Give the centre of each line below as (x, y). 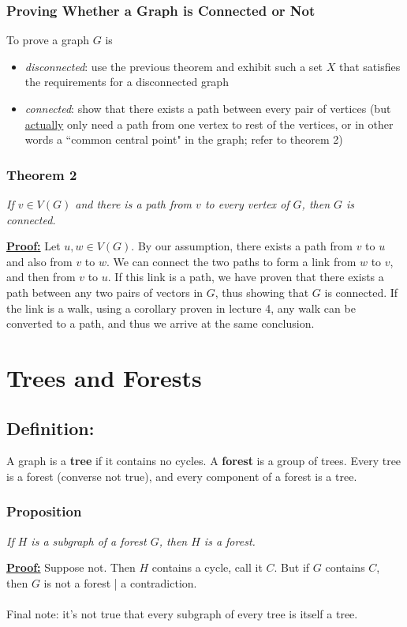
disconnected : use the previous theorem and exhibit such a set (174, 66)
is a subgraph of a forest (89, 541)
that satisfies (370, 66)
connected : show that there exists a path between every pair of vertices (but (208, 108)
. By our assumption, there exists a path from (242, 246)
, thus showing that (262, 292)
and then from (41, 277)
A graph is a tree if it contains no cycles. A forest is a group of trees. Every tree (204, 461)
